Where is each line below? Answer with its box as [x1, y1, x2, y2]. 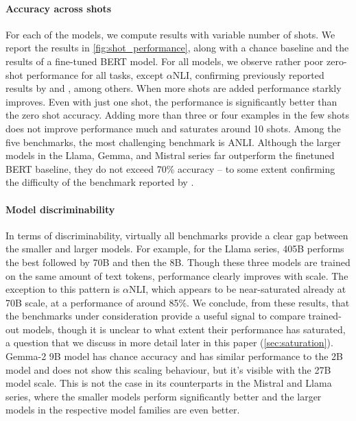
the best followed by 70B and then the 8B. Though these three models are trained [5, 254, 351, 269]
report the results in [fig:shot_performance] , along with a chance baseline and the [5, 40, 349, 55]
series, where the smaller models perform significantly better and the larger [5, 389, 322, 403]
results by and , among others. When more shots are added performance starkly [5, 81, 342, 95]
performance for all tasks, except [26, 67, 164, 82]
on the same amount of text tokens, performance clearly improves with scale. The [5, 268, 348, 282]
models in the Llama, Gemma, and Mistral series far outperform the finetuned [5, 148, 335, 163]
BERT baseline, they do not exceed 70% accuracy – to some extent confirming [5, 161, 335, 176]
